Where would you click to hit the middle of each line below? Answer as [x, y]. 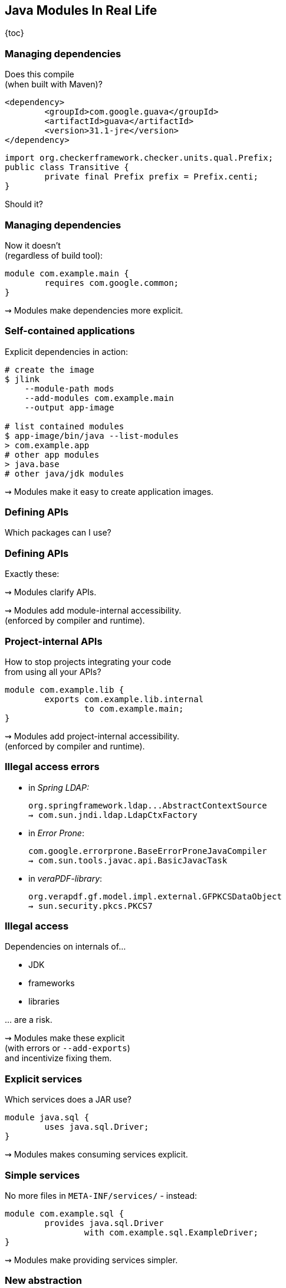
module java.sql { [47, 1118]
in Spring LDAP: [59, 787]
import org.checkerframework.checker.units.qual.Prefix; [139, 158]
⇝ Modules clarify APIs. [51, 592]
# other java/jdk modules [65, 473]
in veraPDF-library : [65, 878]
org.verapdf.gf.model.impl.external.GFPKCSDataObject [155, 896]
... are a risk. [29, 1020]
